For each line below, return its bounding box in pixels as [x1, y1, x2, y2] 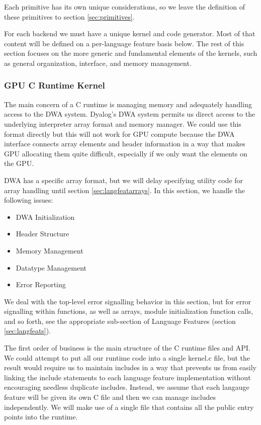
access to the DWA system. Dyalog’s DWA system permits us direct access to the [4, 109, 255, 119]
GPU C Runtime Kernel [4, 79, 105, 92]
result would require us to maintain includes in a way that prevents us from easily [4, 362, 256, 373]
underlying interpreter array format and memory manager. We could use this [4, 118, 241, 129]
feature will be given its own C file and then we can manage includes [4, 392, 216, 402]
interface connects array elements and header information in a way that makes [4, 138, 245, 149]
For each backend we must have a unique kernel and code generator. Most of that [4, 28, 255, 39]
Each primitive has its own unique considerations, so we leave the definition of [4, 2, 245, 12]
